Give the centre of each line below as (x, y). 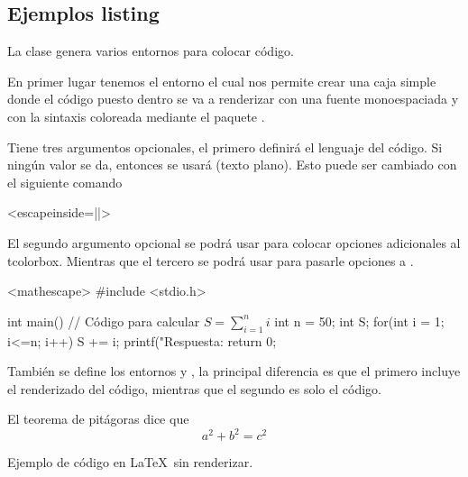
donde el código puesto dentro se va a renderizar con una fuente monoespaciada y (233, 99)
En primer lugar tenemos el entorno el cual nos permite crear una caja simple (222, 81)
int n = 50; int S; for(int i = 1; (359, 321)
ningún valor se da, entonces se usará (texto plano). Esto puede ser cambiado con (232, 165)
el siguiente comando (65, 182)
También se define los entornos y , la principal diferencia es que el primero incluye (234, 371)
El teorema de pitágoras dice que (98, 419)
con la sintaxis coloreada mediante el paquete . (136, 116)
